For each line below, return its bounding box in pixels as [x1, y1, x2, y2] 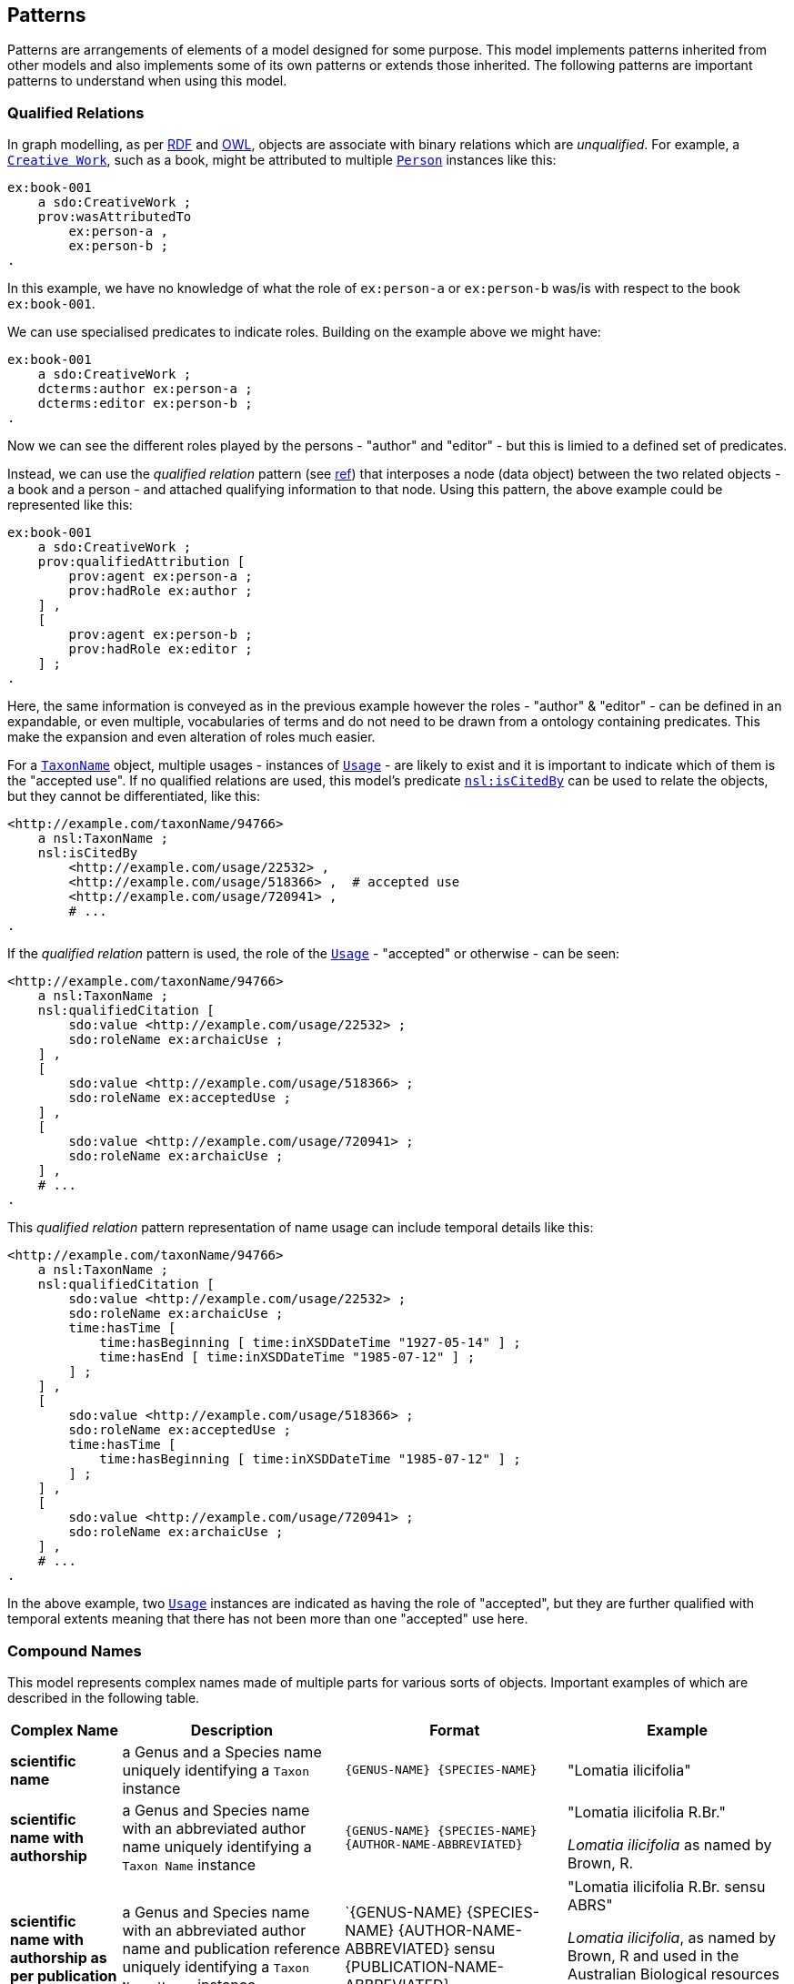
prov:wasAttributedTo [37, 209, 192, 225]
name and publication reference [122, 1938, 341, 1958]
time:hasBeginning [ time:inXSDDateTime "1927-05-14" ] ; [99, 1335, 521, 1351]
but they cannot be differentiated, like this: [7, 788, 260, 805]
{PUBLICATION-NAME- [345, 1957, 504, 1976]
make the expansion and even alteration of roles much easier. [7, 729, 376, 745]
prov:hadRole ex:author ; [68, 583, 253, 599]
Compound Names [7, 1641, 142, 1660]
